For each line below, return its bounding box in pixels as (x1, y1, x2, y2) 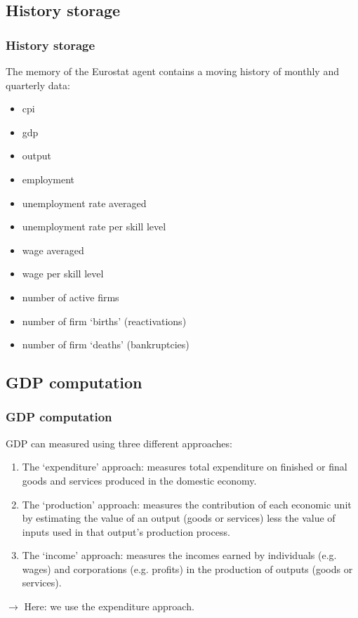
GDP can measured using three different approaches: (6, 435, 232, 450)
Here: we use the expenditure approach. (24, 599, 194, 614)
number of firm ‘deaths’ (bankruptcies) (22, 337, 190, 352)
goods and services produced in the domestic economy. (22, 473, 257, 487)
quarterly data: (6, 77, 70, 92)
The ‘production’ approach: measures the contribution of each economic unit (22, 497, 352, 511)
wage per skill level (22, 266, 104, 281)
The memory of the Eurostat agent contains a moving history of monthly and (6, 64, 339, 78)
